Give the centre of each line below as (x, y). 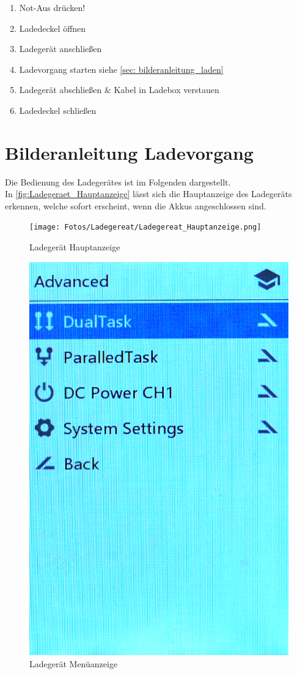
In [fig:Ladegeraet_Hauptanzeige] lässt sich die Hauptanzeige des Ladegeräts (148, 194)
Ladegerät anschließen (61, 49)
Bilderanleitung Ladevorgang (129, 152)
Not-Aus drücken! (52, 7)
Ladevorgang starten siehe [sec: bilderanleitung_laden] (121, 69)
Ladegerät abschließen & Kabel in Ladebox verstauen (119, 90)
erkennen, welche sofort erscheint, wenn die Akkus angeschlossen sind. (136, 205)
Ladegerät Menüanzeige (74, 663)
